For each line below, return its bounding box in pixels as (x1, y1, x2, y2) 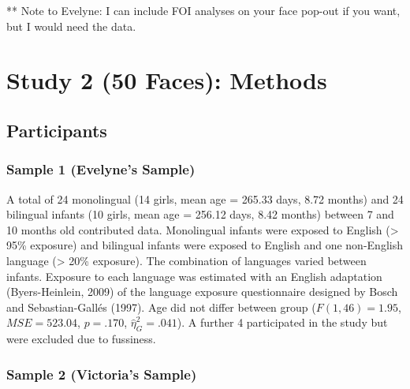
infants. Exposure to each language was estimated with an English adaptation (6, 267, 382, 284)
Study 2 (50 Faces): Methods (6, 64, 327, 96)
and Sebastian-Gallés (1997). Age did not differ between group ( (6, 298, 316, 315)
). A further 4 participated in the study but (177, 314, 388, 331)
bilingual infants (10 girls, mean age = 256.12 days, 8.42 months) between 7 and (6, 206, 394, 223)
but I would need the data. (6, 17, 136, 34)
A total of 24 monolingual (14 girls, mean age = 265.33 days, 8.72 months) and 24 (6, 190, 404, 207)
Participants (6, 118, 107, 142)
